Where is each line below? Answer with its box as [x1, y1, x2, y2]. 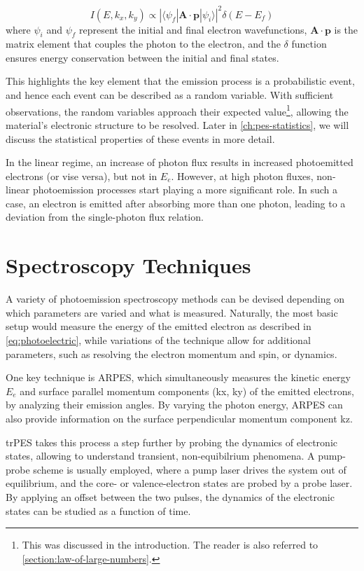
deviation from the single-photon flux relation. [6, 209, 204, 224]
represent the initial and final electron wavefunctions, [79, 22, 307, 36]
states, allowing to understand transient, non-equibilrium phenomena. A [6, 448, 315, 463]
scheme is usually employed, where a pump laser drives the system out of [33, 462, 346, 476]
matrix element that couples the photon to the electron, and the [6, 36, 281, 51]
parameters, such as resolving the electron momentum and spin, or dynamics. [6, 346, 337, 361]
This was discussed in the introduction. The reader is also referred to [22, 537, 318, 552]
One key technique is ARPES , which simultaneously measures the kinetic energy [6, 370, 351, 385]
